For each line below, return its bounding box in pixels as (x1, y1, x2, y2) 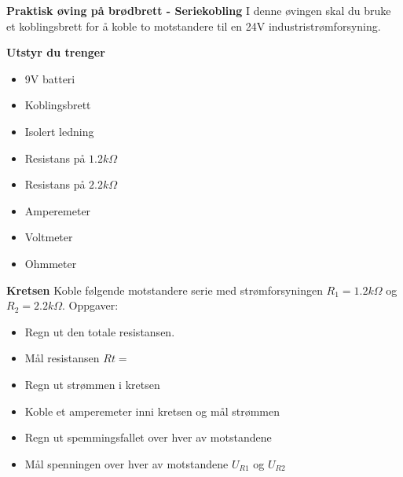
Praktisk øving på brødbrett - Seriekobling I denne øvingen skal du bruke (6, 2, 391, 18)
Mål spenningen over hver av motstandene (24, 455, 229, 471)
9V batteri (24, 70, 75, 86)
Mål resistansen (24, 350, 100, 366)
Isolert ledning (24, 123, 94, 139)
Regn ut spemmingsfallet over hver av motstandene (24, 429, 272, 446)
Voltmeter (24, 229, 73, 245)
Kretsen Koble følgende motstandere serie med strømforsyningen (6, 281, 323, 298)
